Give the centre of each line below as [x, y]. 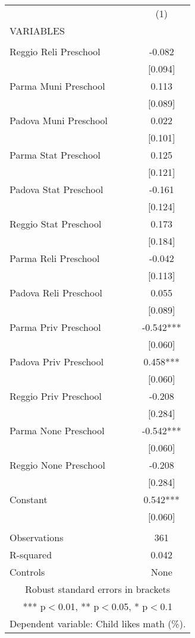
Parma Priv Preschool [55, 327]
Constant [29, 499]
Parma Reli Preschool [55, 258]
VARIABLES [37, 31]
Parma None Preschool [57, 430]
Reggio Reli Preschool [55, 51]
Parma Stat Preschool [55, 155]
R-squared [31, 555]
